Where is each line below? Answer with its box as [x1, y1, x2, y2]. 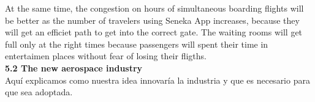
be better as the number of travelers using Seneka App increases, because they [5, 13, 300, 26]
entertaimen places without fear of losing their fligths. [5, 49, 207, 62]
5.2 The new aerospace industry [5, 61, 143, 74]
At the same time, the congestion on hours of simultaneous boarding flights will [5, 2, 304, 14]
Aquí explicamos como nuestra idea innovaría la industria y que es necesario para [5, 73, 310, 86]
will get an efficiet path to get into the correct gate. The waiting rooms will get [5, 26, 303, 38]
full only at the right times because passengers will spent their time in [5, 37, 268, 50]
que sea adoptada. [5, 86, 73, 98]
